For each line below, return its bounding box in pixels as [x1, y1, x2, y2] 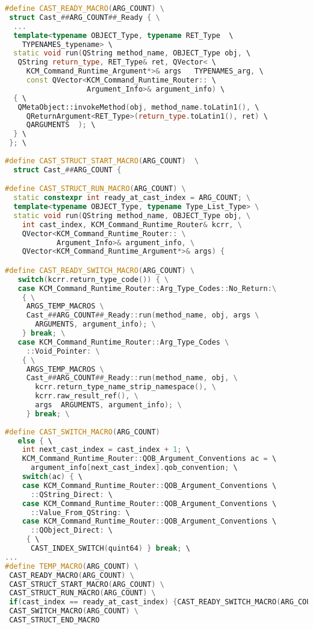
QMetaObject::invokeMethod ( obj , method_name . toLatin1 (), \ [17, 102, 259, 111]
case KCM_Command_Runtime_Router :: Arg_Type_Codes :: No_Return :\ [17, 284, 277, 293]
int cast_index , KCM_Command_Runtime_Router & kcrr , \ [22, 220, 242, 229]
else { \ [17, 436, 52, 445]
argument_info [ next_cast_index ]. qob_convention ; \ [30, 463, 238, 472]
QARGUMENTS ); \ [26, 120, 96, 130]
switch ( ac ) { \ [22, 472, 82, 481]
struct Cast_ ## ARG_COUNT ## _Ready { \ [9, 13, 160, 22]
